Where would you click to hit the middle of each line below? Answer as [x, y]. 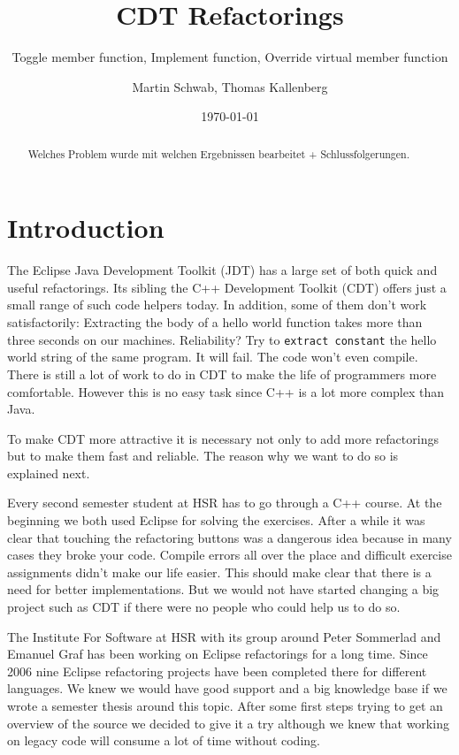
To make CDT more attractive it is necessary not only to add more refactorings [223, 438]
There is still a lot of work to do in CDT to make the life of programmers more [222, 374]
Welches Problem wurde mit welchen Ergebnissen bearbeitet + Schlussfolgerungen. [218, 153]
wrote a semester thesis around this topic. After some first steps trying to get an [225, 706]
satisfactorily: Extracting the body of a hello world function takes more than [215, 322]
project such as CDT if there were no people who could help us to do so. [204, 607]
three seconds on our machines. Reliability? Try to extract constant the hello [222, 339]
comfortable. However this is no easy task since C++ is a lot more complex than [226, 391]
